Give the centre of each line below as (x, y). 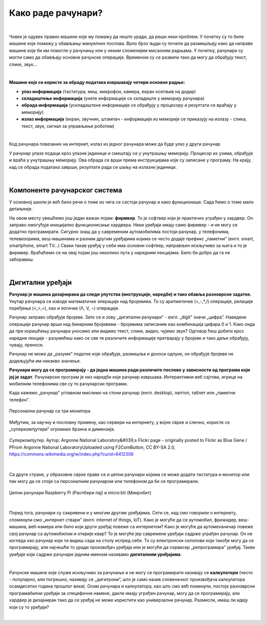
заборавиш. (21, 259)
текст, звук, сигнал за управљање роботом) (68, 126)
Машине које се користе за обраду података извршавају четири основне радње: (97, 82)
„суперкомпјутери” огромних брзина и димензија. (62, 429)
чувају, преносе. (26, 345)
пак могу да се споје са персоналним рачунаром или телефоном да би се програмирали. (104, 481)
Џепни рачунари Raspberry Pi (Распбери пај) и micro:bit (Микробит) (80, 492)
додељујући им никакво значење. (45, 361)
